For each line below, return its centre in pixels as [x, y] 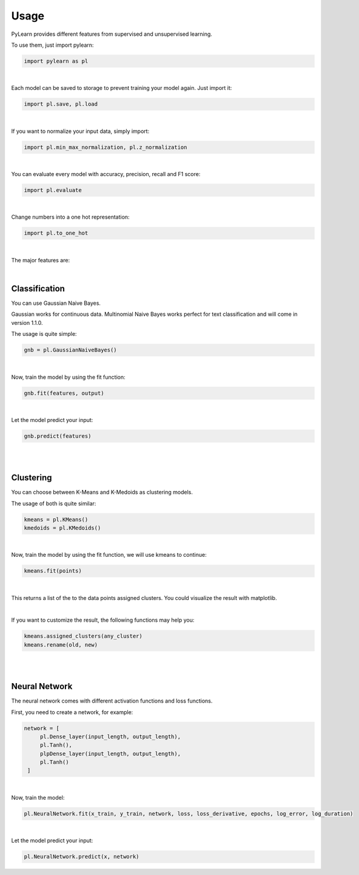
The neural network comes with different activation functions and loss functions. [112, 701]
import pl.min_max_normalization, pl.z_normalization [106, 147]
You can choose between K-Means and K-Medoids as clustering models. [102, 492]
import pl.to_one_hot [56, 233]
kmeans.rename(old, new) [61, 645]
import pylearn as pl [56, 61]
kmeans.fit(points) [53, 571]
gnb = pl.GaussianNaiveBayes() [71, 350]
